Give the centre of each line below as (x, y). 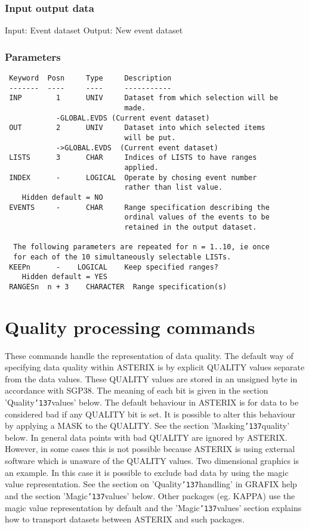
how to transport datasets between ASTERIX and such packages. (125, 519)
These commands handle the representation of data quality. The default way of (149, 355)
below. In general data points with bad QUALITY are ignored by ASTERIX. (146, 437)
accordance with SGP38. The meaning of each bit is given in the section (137, 390)
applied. (141, 167)
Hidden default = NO (62, 197)
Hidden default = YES (64, 277)
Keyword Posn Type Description (90, 78)
